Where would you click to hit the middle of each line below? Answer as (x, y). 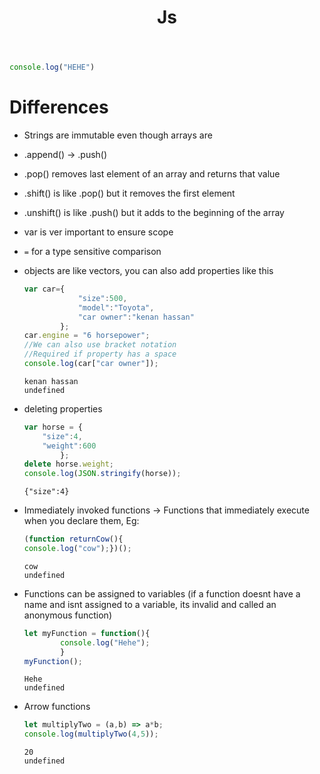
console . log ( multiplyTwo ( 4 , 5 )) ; (91, 734)
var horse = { (53, 427)
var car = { (44, 289)
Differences (59, 107)
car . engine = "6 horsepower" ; (87, 336)
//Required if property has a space (100, 354)
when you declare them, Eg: (81, 521)
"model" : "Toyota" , (116, 307)
